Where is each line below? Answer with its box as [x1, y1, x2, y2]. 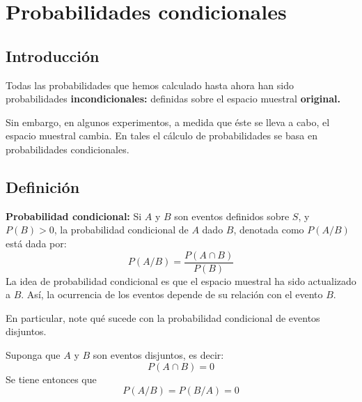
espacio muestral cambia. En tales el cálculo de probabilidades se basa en [6, 128, 317, 143]
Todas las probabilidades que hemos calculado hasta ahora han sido [6, 77, 294, 92]
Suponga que [6, 347, 61, 362]
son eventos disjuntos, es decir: [93, 347, 224, 362]
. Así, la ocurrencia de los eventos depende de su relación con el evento [21, 287, 323, 302]
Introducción [6, 45, 100, 66]
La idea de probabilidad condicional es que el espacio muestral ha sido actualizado [6, 273, 356, 288]
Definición [6, 176, 80, 197]
